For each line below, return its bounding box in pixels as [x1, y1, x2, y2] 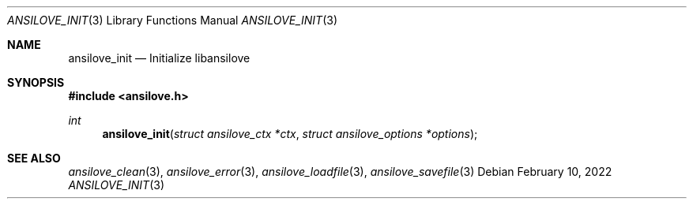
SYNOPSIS [7, 76, 65, 89]
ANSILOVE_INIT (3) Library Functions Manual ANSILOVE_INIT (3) [7, 13, 338, 27]
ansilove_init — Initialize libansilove [68, 51, 250, 65]
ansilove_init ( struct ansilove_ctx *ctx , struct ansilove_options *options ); [102, 127, 478, 140]
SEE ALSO [7, 151, 61, 165]
